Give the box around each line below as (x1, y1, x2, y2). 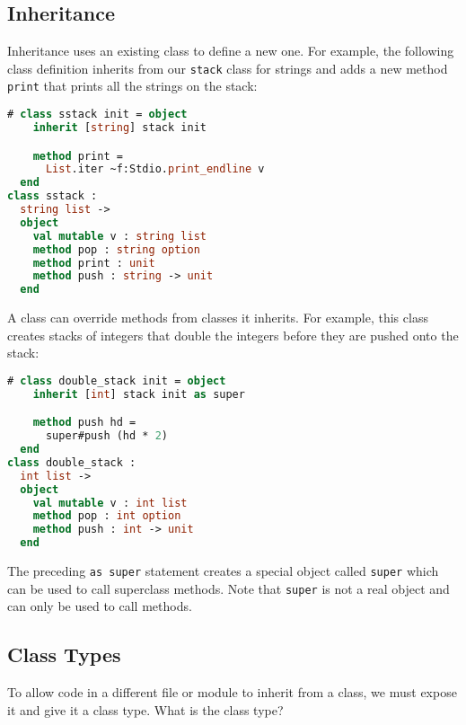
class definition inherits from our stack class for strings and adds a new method (7, 58, 448, 77)
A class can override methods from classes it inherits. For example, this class (7, 308, 428, 327)
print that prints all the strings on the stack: (7, 76, 258, 95)
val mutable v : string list (32, 229, 207, 243)
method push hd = (32, 416, 136, 429)
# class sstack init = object (7, 108, 188, 121)
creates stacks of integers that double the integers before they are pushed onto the (7, 325, 459, 344)
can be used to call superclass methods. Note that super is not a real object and (7, 579, 450, 597)
